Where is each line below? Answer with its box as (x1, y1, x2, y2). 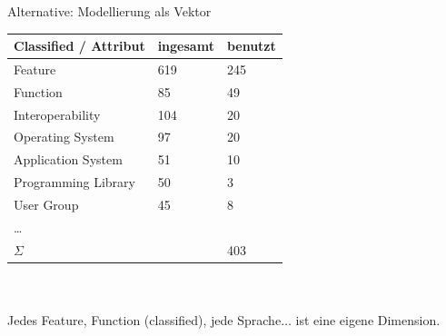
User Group (14, 195, 79, 213)
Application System (14, 150, 123, 169)
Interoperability (14, 104, 101, 124)
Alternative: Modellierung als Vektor (7, 2, 212, 20)
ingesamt (157, 36, 214, 55)
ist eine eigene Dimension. (295, 310, 441, 329)
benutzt (226, 36, 276, 55)
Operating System (14, 127, 114, 146)
